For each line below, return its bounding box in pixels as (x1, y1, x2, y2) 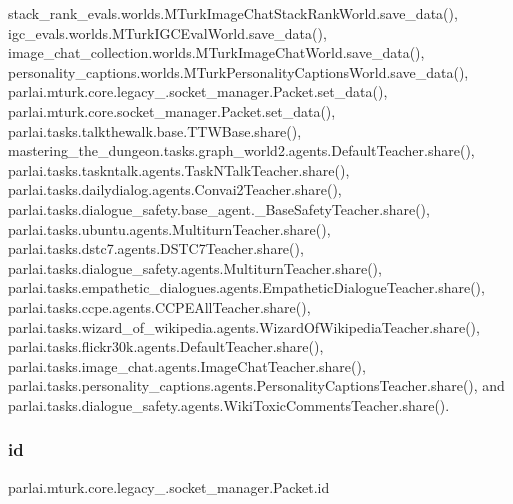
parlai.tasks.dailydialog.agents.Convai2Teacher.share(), (8, 179, 342, 200)
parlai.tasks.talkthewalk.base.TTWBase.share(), (8, 120, 302, 141)
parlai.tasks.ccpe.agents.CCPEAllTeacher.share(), (8, 296, 311, 317)
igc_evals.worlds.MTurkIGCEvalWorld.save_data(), (8, 22, 327, 43)
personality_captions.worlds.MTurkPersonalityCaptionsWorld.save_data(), (8, 61, 469, 82)
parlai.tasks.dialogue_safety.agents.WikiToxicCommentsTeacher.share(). (8, 394, 450, 415)
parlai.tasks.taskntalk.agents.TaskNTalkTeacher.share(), (8, 159, 350, 180)
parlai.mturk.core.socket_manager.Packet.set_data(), (8, 100, 336, 121)
